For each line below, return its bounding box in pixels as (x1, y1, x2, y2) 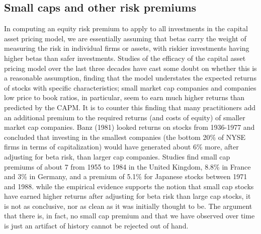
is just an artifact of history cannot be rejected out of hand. (4, 220, 189, 231)
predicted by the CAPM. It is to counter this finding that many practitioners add (4, 102, 255, 112)
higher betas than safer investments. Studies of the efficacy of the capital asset (4, 52, 246, 63)
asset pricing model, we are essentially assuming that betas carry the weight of (4, 33, 246, 43)
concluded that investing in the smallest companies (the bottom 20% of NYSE (4, 131, 245, 142)
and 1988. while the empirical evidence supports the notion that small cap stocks (4, 181, 254, 191)
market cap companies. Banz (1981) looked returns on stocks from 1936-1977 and (4, 122, 255, 132)
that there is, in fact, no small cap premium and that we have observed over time (4, 210, 255, 221)
